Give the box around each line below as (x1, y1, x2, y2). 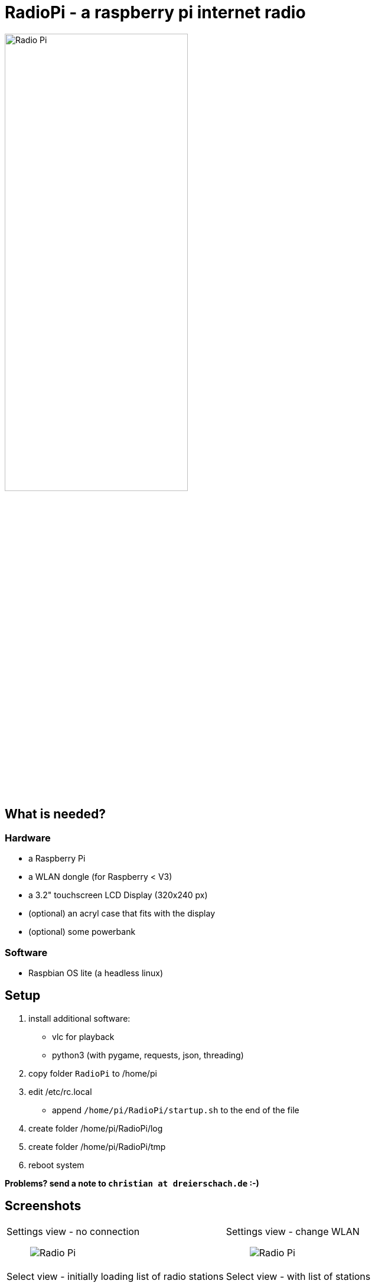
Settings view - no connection (6, 1225, 140, 1237)
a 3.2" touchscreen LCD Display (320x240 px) (28, 890, 208, 901)
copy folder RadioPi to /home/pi (28, 1068, 157, 1078)
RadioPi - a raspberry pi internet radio (5, 2, 306, 22)
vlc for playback (52, 1031, 115, 1042)
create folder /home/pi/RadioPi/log (28, 1123, 163, 1133)
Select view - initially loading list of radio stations (6, 1270, 224, 1282)
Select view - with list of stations (226, 1270, 371, 1282)
